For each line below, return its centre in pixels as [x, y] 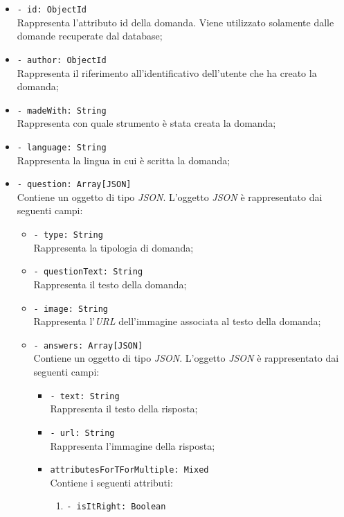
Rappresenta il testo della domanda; [110, 284]
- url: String [82, 433]
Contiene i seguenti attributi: [111, 482]
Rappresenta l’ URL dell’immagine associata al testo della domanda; [177, 321]
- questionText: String [88, 272]
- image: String [71, 309]
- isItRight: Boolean [116, 507]
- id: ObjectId [52, 10]
